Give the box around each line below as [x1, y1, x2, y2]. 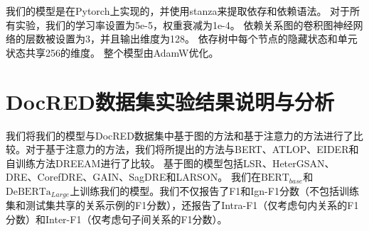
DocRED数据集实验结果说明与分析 [6, 86, 335, 115]
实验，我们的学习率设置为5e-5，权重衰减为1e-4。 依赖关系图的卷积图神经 [15, 17, 353, 32]
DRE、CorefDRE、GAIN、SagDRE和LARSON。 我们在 [6, 169, 261, 184]
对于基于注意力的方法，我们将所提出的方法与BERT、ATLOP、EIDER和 [25, 142, 359, 157]
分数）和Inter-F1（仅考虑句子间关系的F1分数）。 [6, 211, 228, 226]
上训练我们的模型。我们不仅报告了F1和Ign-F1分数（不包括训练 [70, 183, 359, 198]
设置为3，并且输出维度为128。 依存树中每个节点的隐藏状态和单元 [55, 31, 358, 46]
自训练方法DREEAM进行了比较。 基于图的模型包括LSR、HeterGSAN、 [6, 155, 335, 170]
